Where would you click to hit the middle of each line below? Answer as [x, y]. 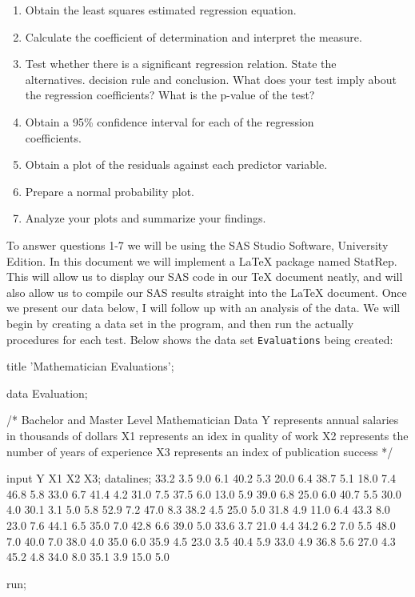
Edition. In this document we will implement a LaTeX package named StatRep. [202, 260]
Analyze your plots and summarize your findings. [146, 218]
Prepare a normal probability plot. [110, 191]
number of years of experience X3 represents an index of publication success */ [200, 451]
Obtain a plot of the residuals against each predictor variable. [176, 164]
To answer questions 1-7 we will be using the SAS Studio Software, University [198, 244]
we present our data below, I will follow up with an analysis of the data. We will [204, 308]
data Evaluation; [47, 393]
